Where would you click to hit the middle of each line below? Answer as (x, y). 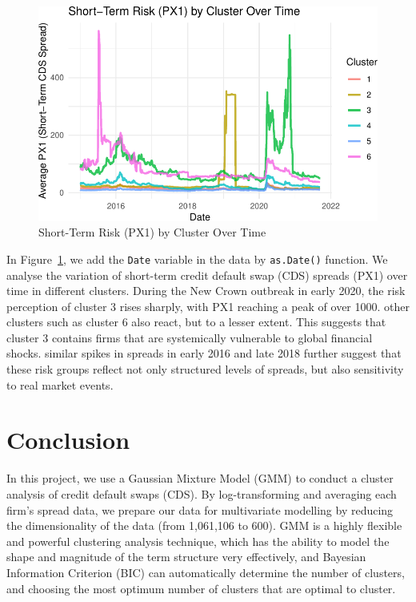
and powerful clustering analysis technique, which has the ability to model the (198, 541)
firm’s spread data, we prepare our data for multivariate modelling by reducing (200, 509)
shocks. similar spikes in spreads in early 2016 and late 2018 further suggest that (204, 353)
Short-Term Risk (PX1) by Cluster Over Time (152, 232)
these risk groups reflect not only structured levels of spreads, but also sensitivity (205, 369)
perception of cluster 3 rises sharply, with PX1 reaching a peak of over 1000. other (208, 306)
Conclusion (68, 440)
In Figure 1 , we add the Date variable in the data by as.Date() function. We (197, 259)
